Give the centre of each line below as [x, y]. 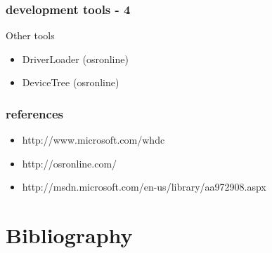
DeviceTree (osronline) [71, 82]
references [34, 113]
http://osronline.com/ [70, 163]
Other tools [30, 35]
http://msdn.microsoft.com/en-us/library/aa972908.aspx [144, 187]
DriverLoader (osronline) [75, 59]
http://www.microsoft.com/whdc [93, 140]
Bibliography [69, 235]
